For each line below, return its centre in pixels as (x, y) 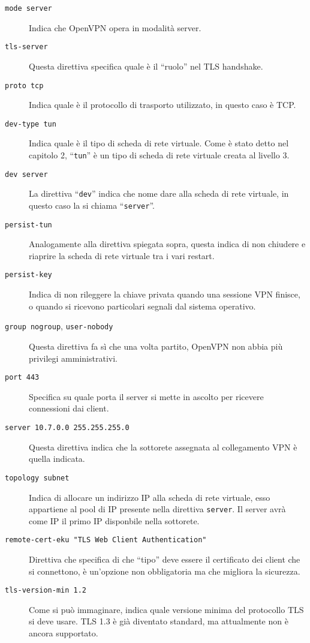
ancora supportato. (64, 633)
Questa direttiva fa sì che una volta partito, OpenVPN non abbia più (156, 346)
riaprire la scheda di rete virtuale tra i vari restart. (122, 255)
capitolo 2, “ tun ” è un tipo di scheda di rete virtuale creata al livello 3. (159, 155)
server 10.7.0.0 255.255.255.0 (67, 428)
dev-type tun (31, 124)
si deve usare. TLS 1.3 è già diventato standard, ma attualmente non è (159, 621)
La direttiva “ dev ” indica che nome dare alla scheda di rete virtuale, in (159, 193)
